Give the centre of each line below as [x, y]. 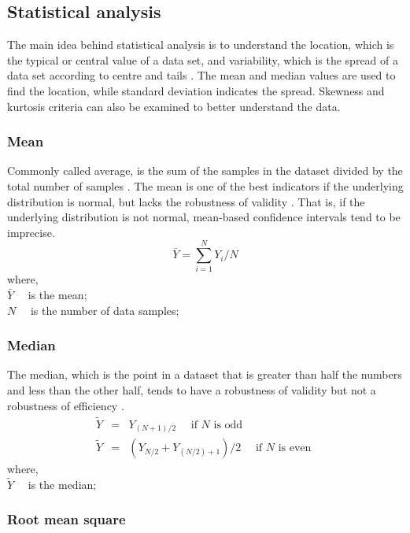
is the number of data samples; [105, 310]
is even [295, 448]
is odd [228, 425]
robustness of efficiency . [66, 405]
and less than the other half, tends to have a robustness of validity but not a [192, 390]
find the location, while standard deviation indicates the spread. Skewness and [196, 90]
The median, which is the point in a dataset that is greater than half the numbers [205, 374]
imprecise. [31, 232]
